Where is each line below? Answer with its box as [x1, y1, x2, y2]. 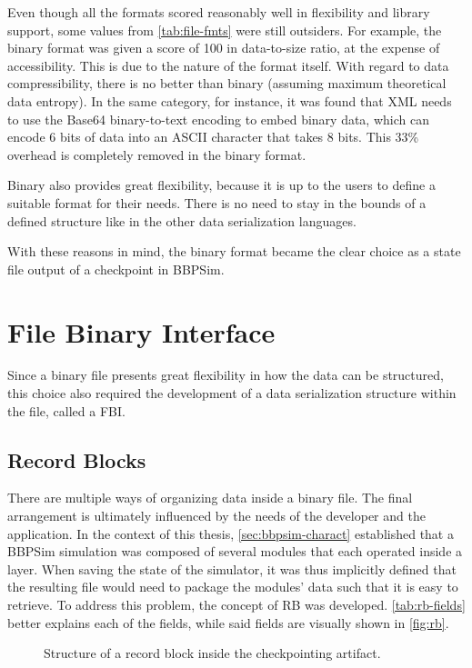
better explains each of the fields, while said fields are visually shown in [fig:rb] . [7, 613, 449, 632]
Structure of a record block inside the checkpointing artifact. [44, 643, 381, 663]
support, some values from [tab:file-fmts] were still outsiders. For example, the [7, 20, 442, 39]
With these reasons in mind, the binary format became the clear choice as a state [7, 242, 461, 261]
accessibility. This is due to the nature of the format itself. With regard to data [7, 55, 449, 75]
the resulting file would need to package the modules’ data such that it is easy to [7, 577, 458, 596]
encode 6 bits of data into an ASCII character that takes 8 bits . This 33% [7, 127, 419, 146]
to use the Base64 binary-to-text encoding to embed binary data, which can [7, 109, 429, 128]
